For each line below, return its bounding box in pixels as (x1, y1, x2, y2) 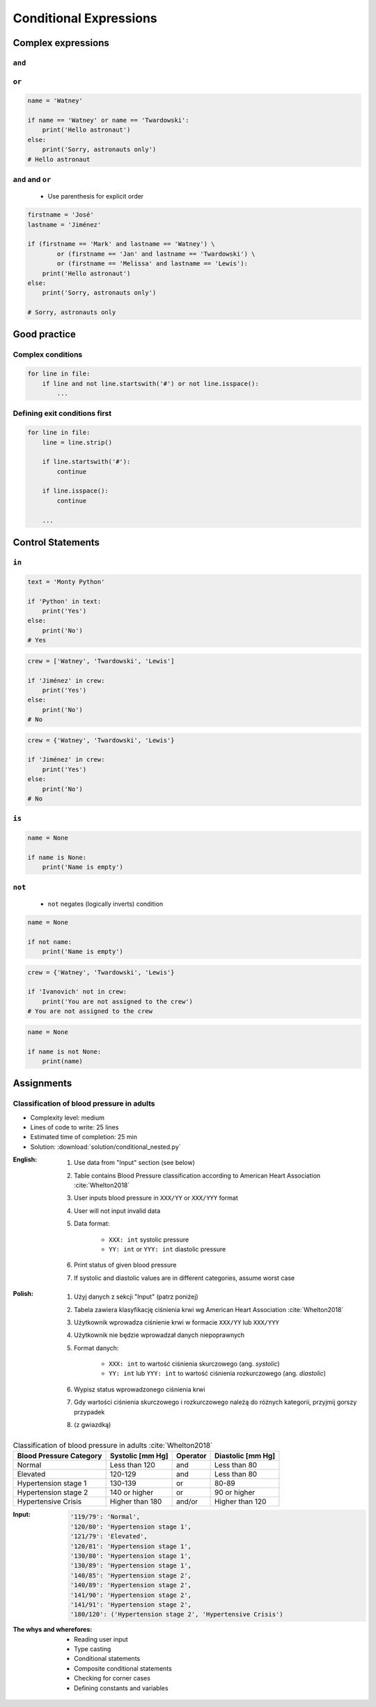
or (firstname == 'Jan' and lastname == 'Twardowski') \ (56, 249, 256, 258)
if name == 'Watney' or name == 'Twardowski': (27, 116, 189, 125)
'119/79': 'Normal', (70, 1513, 141, 1521)
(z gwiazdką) (74, 1421, 111, 1429)
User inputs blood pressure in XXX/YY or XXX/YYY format (74, 1194, 238, 1202)
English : (13, 1155, 38, 1164)
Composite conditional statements (74, 1664, 172, 1672)
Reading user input (74, 1635, 128, 1644)
